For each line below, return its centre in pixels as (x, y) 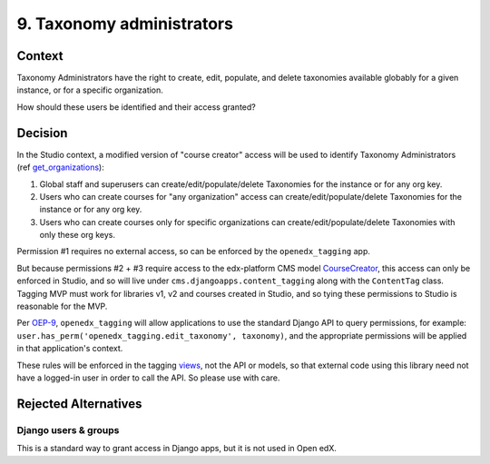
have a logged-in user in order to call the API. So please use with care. (148, 378)
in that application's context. (70, 349)
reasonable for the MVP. (62, 306)
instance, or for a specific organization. (90, 90)
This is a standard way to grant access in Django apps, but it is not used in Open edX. (177, 449)
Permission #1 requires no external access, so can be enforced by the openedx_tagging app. (194, 252)
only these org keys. (77, 235)
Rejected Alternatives (79, 404)
